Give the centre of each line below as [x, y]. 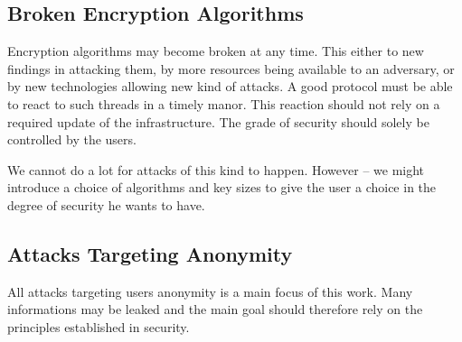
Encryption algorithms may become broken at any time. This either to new [216, 51]
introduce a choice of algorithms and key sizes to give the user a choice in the [222, 187]
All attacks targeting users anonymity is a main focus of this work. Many [210, 291]
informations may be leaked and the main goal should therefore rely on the [215, 309]
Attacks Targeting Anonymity [150, 253]
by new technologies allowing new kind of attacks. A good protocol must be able [230, 86]
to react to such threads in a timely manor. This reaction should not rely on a [224, 103]
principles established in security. [99, 326]
